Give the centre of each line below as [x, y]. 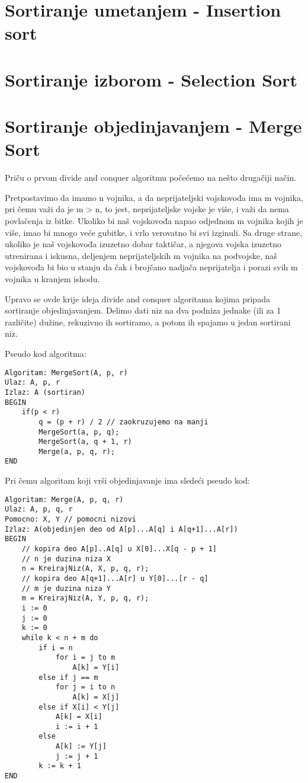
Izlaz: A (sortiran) [45, 392]
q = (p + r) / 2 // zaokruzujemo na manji [123, 422]
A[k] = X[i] [79, 717]
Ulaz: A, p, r [33, 383]
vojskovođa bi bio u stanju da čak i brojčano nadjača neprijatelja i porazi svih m [151, 267]
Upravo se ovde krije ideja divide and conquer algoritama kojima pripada [137, 298]
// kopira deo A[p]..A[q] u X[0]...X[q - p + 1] [119, 549]
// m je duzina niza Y [66, 588]
